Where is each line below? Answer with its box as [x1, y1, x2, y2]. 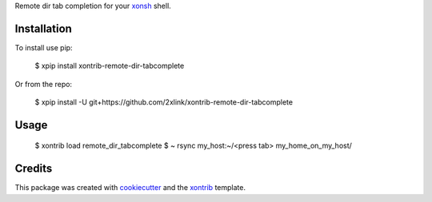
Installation [14, 22, 72, 35]
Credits [14, 162, 53, 176]
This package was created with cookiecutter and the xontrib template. [14, 183, 246, 192]
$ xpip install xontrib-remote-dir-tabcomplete [34, 61, 185, 71]
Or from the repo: [14, 79, 72, 89]
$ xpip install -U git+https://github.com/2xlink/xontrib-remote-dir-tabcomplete [34, 97, 294, 107]
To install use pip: [14, 42, 73, 52]
